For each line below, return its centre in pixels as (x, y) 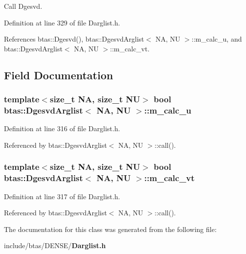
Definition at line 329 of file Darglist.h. (62, 22)
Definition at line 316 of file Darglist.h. (62, 128)
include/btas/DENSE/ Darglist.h (55, 245)
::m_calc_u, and (217, 39)
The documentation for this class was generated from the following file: (110, 229)
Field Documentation (59, 75)
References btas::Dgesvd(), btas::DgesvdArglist (74, 39)
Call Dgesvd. (23, 6)
